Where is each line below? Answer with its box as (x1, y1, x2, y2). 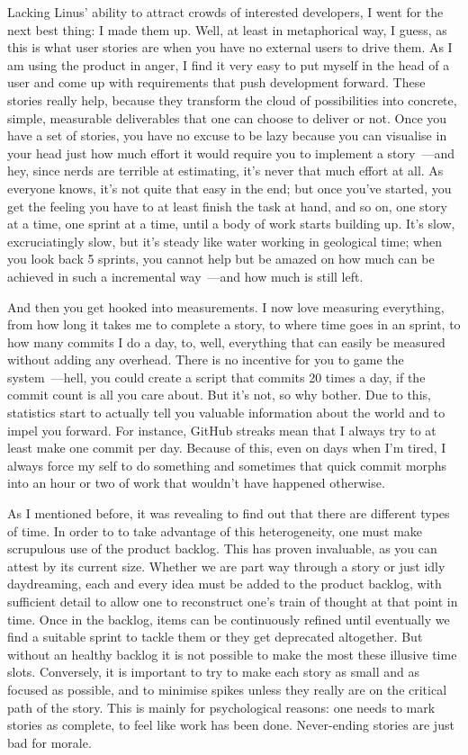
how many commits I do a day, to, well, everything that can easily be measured (7, 332, 445, 351)
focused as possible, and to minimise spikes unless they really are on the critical (7, 679, 447, 698)
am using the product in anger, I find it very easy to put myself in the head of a (7, 55, 450, 74)
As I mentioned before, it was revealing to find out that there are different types (7, 504, 450, 523)
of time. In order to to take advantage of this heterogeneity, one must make (7, 521, 423, 540)
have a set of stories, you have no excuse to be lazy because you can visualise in (7, 126, 447, 145)
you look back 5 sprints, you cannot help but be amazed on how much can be (7, 249, 435, 268)
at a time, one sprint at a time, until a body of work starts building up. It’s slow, (7, 214, 455, 233)
